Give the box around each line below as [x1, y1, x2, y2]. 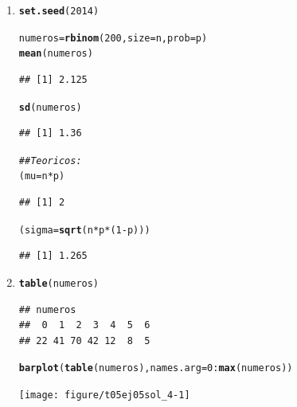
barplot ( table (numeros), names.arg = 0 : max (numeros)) [18, 362, 293, 374]
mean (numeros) [18, 48, 93, 60]
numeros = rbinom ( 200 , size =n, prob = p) [18, 32, 208, 44]
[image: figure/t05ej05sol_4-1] [18, 389, 190, 401]
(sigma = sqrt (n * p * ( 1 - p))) [18, 224, 150, 236]
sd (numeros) [18, 101, 82, 113]
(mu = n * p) [18, 170, 65, 182]
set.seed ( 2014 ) [18, 6, 100, 17]
